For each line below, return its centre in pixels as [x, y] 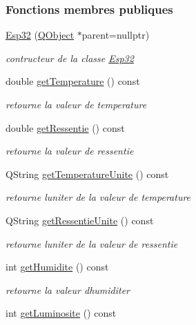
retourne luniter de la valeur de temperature [98, 197]
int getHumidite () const [57, 267]
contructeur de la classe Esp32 [70, 58]
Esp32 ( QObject [40, 35]
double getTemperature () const [73, 81]
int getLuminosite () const [61, 313]
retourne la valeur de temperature [76, 104]
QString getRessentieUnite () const [80, 220]
